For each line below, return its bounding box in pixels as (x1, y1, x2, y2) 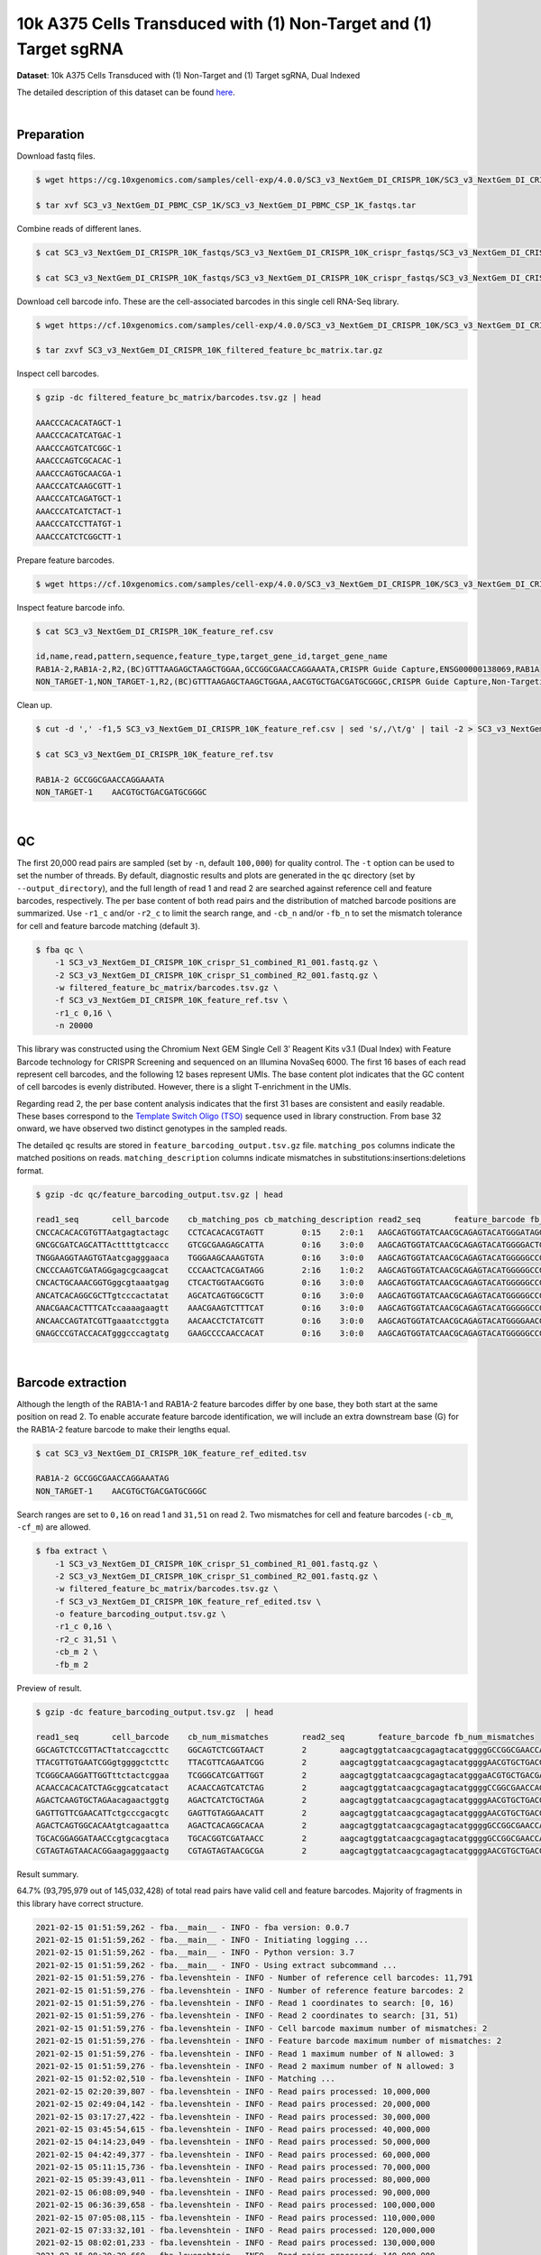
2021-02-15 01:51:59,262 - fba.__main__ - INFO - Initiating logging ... (35, 1935, 369, 1946)
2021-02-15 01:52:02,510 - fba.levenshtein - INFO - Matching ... (35, 2074, 335, 2084)
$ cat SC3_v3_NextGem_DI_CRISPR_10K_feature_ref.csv (35, 626, 274, 636)
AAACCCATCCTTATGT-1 (35, 519, 122, 529)
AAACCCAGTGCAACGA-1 (35, 468, 122, 478)
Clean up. (16, 700, 53, 711)
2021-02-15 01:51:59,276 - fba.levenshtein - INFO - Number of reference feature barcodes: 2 (35, 1985, 464, 1995)
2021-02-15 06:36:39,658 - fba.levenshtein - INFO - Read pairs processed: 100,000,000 (35, 2200, 436, 2210)
